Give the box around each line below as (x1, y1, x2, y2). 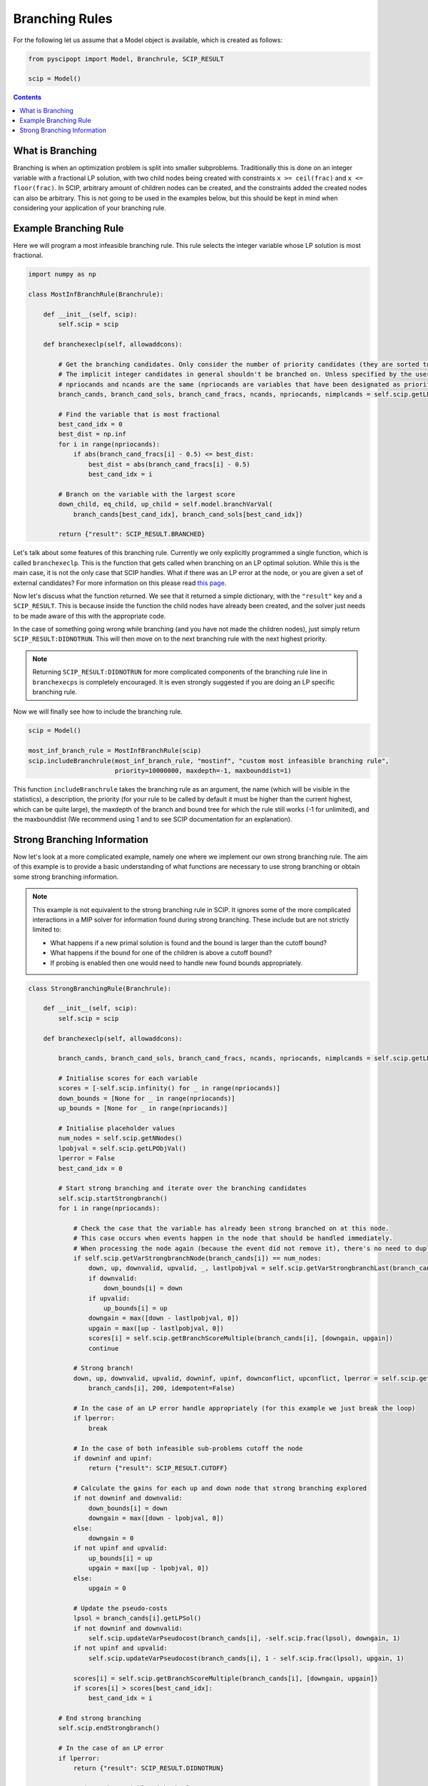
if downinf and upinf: (73, 1454, 153, 1462)
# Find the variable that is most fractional (58, 410, 220, 418)
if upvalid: (88, 1294, 131, 1302)
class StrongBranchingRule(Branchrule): (28, 984, 171, 992)
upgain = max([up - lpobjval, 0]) (88, 1565, 210, 1572)
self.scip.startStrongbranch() (58, 1194, 168, 1202)
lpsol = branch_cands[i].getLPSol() (73, 1615, 202, 1622)
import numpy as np (28, 270, 96, 279)
